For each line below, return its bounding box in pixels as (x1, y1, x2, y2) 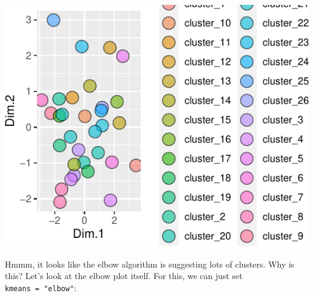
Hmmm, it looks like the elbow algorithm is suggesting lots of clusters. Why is (5, 257, 295, 270)
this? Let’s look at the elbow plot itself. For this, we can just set (5, 269, 243, 282)
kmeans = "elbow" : (5, 281, 77, 294)
